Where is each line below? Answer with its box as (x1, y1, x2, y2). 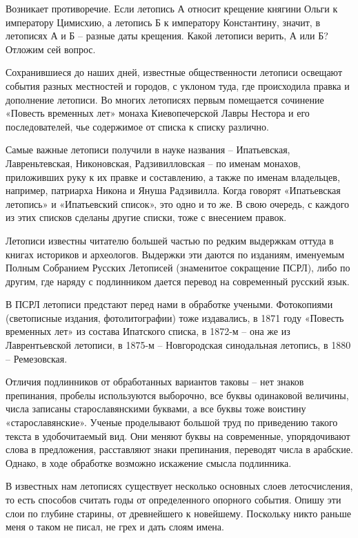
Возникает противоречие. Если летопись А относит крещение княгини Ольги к (6, 1, 338, 15)
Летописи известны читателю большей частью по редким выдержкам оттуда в (6, 233, 334, 247)
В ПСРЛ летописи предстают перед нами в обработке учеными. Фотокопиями (6, 297, 333, 311)
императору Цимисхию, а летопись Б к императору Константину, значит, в (6, 15, 321, 29)
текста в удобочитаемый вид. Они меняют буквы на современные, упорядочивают (6, 428, 350, 443)
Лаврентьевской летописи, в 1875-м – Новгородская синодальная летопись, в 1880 (6, 338, 351, 352)
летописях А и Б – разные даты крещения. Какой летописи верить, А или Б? (6, 28, 328, 43)
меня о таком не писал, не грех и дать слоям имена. (6, 519, 224, 534)
